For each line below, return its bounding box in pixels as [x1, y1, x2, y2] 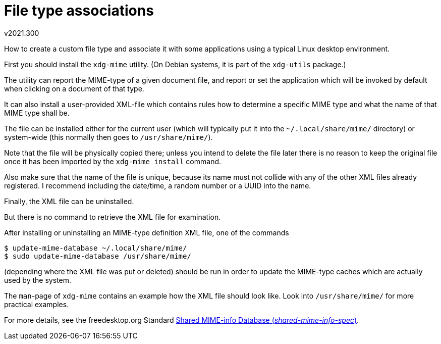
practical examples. [4, 300, 69, 309]
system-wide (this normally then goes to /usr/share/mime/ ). [4, 132, 213, 141]
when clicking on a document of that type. [4, 84, 144, 93]
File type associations [4, 2, 154, 19]
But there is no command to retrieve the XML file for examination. [4, 212, 221, 221]
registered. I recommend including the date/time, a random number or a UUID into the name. [4, 181, 311, 190]
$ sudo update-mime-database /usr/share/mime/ [4, 252, 191, 260]
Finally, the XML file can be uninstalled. [4, 196, 134, 206]
